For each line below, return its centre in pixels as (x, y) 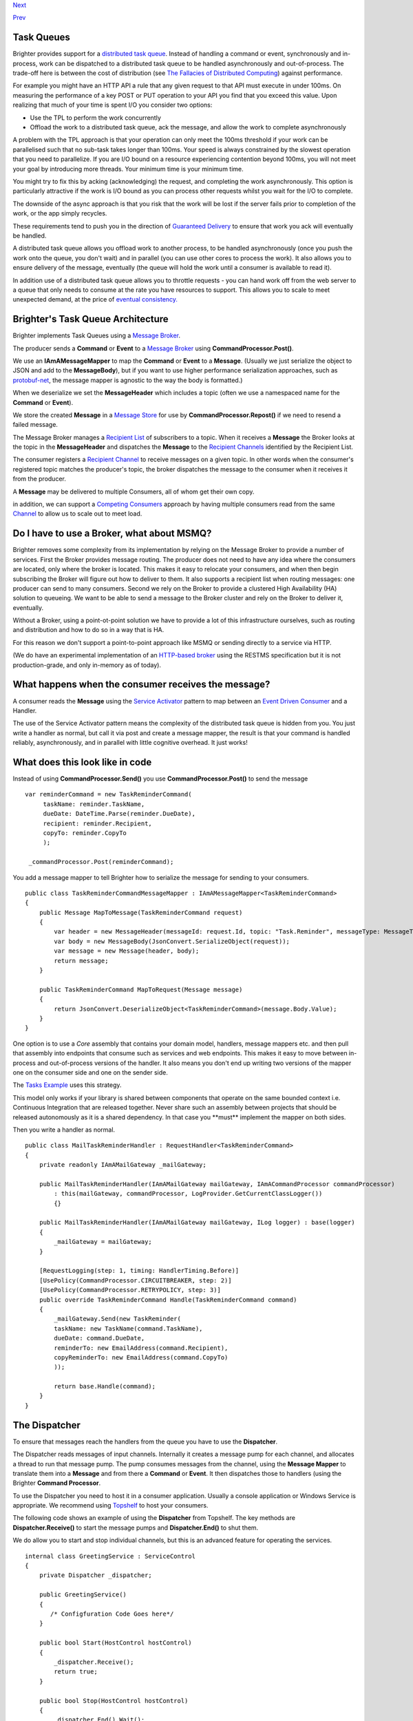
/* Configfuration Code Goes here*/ (112, 1614)
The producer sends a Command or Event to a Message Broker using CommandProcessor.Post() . (153, 348)
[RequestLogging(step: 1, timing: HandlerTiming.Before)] (139, 1271)
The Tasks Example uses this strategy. (67, 1085)
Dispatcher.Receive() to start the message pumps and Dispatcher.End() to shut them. (136, 1528)
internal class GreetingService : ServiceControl (110, 1556)
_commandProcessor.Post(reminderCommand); (101, 862)
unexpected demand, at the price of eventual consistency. (95, 299)
